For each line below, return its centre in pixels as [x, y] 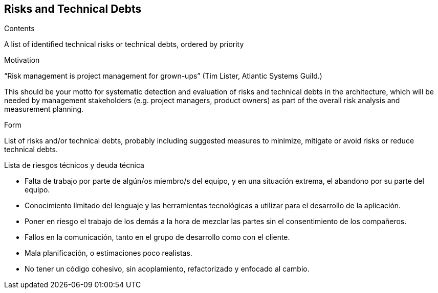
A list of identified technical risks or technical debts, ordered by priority [124, 44]
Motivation [22, 60]
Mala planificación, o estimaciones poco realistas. [108, 253]
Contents [19, 29]
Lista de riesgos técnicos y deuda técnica [74, 165]
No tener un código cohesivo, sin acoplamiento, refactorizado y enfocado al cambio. [167, 269]
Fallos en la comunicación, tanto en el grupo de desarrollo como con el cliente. [157, 237]
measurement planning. [44, 109]
